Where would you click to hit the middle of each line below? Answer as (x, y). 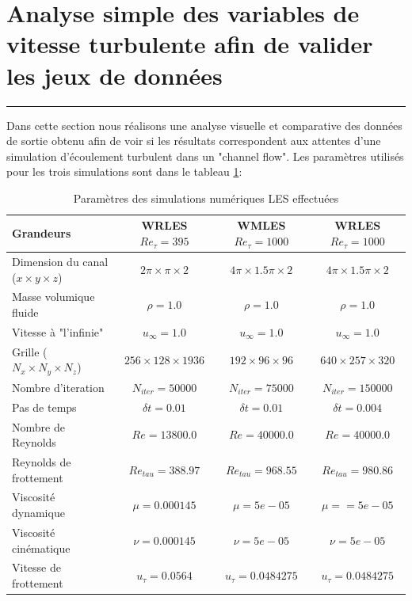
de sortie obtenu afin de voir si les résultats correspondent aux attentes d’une (194, 141)
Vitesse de (36, 567)
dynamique (38, 513)
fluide (25, 312)
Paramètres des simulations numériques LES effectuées (206, 198)
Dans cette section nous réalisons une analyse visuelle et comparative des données (204, 125)
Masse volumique (53, 297)
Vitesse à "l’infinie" (58, 331)
